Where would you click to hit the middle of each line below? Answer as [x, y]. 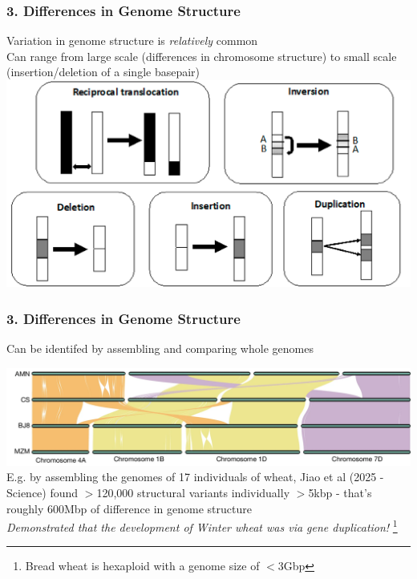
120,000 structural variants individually [193, 493]
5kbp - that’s [340, 493]
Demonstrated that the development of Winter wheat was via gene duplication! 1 [202, 526]
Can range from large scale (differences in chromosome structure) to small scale [202, 56]
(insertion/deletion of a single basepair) [103, 72]
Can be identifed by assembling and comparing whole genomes [160, 348]
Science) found [43, 493]
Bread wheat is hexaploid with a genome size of [142, 566]
